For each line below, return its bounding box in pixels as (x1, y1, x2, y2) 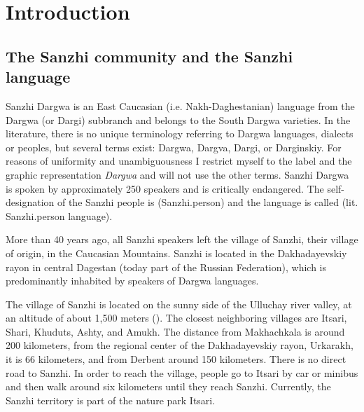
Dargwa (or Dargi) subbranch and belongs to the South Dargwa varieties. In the (6, 112, 351, 127)
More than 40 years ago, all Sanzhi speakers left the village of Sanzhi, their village (6, 232, 358, 247)
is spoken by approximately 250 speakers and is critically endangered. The (6, 181, 324, 195)
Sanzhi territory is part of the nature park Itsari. (6, 392, 216, 407)
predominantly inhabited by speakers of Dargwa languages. (6, 273, 259, 288)
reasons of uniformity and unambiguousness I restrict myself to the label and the (6, 153, 352, 168)
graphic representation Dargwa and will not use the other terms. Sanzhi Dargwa (6, 167, 349, 181)
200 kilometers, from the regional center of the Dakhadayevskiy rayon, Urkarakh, (6, 338, 353, 352)
